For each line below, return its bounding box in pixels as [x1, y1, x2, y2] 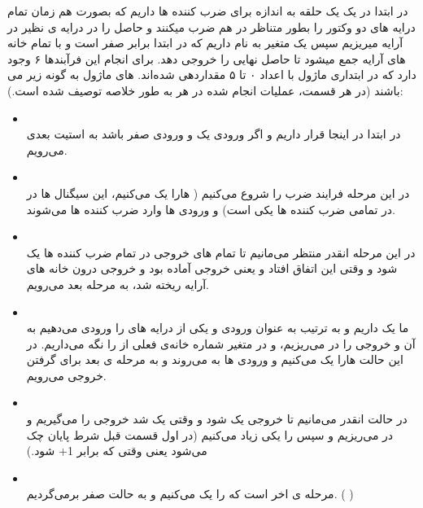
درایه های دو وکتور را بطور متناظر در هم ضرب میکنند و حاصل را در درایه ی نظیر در [7, 18, 416, 35]
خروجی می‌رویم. [26, 366, 107, 383]
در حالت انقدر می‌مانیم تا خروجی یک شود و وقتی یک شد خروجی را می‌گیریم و [26, 410, 408, 427]
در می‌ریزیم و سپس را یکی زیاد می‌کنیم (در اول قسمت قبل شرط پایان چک [26, 426, 394, 443]
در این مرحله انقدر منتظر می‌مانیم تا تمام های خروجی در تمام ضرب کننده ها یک [26, 243, 416, 261]
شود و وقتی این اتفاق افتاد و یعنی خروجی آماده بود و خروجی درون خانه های [26, 260, 398, 277]
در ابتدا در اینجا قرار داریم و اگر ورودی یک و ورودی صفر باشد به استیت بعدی [26, 125, 401, 142]
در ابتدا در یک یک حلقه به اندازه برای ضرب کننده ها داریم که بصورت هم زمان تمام [7, 2, 408, 19]
